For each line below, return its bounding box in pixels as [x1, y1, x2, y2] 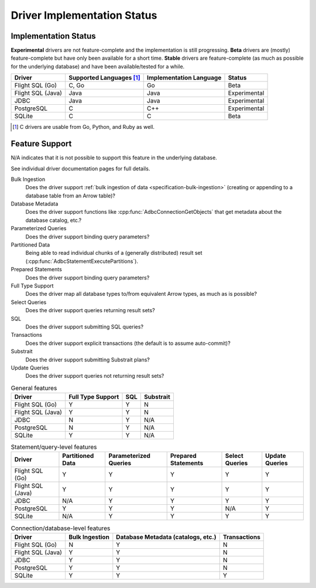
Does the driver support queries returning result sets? [25, 307, 155, 314]
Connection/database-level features [11, 524, 111, 532]
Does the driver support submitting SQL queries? [25, 323, 143, 330]
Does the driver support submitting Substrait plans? [25, 356, 150, 363]
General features [11, 384, 57, 392]
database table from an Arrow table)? [25, 192, 115, 199]
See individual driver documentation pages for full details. [11, 165, 150, 172]
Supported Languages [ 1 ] [68, 74, 140, 82]
